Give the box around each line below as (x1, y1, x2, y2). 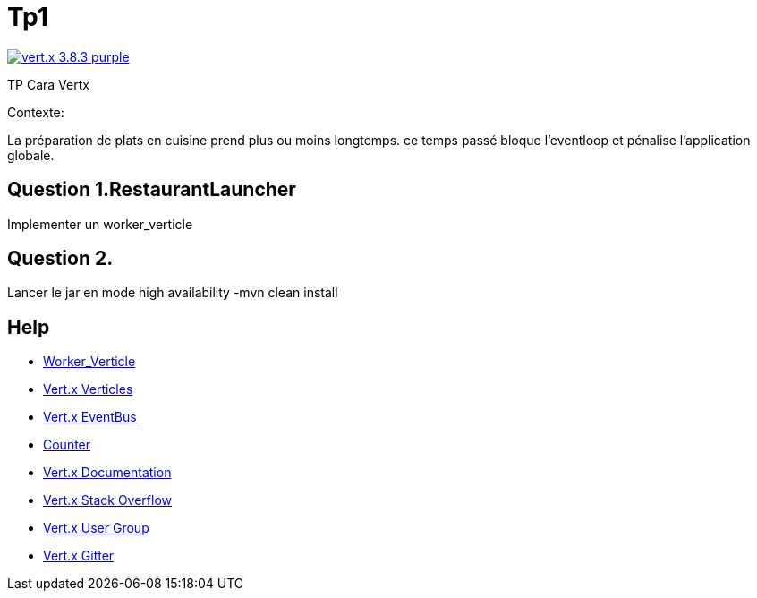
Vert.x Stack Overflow (43, 492, 173, 508)
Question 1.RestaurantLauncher (7, 178, 296, 201)
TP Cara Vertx (7, 76, 89, 92)
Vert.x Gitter (43, 548, 115, 564)
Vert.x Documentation (43, 465, 172, 481)
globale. (7, 147, 55, 163)
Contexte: (7, 104, 64, 120)
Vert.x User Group (43, 520, 149, 536)
